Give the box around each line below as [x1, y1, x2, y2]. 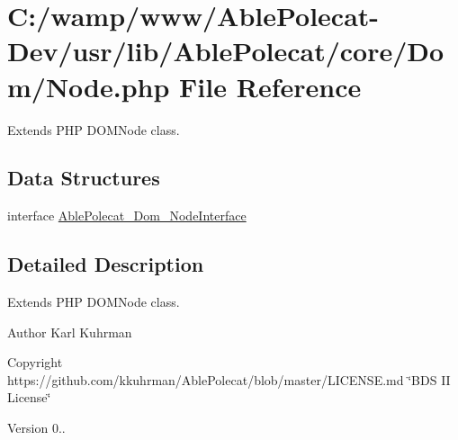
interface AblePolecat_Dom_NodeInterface [7, 206, 247, 225]
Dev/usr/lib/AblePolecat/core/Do [7, 32, 445, 69]
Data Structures [7, 164, 160, 192]
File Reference [179, 67, 362, 104]
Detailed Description [7, 250, 204, 278]
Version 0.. [7, 418, 66, 437]
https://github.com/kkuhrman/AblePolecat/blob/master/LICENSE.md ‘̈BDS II [7, 370, 451, 389]
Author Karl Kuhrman [7, 322, 132, 341]
